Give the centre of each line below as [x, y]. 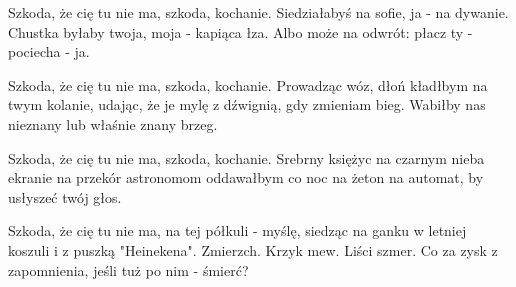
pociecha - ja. [49, 51]
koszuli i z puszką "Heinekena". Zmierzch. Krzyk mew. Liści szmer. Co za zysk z [253, 249]
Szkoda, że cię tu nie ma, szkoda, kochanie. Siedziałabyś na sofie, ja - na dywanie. [258, 12]
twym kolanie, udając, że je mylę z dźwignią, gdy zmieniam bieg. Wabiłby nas [247, 104]
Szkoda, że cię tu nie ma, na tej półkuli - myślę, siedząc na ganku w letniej [237, 230]
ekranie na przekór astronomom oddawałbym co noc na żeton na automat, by [246, 177]
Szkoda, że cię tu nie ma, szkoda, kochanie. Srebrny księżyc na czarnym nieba [246, 157]
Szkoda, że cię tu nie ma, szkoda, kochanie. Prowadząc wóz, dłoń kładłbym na [248, 84]
